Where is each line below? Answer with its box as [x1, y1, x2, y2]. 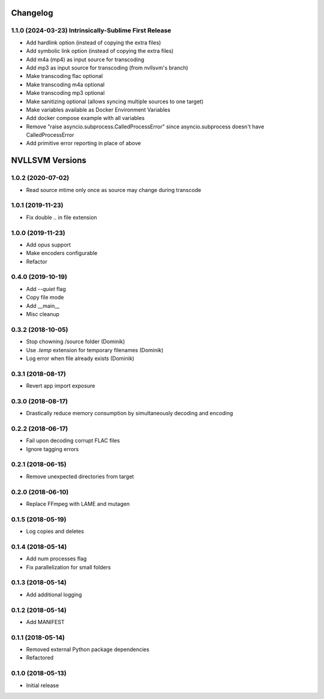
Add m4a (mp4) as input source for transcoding [26, 56, 145, 63]
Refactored [26, 654, 54, 661]
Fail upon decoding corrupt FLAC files [26, 437, 120, 444]
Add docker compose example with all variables [26, 115, 145, 122]
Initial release [26, 682, 59, 689]
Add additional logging [26, 591, 82, 598]
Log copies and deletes [26, 528, 84, 535]
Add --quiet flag [26, 285, 66, 292]
